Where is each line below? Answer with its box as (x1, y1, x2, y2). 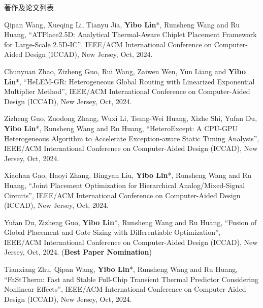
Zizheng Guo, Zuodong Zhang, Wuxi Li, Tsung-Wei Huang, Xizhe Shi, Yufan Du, (4, 113, 257, 124)
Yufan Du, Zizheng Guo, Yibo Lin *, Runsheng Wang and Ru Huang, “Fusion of (4, 217, 257, 227)
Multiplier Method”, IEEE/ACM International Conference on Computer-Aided (4, 86, 250, 97)
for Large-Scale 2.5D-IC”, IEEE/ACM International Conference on (4, 39, 212, 49)
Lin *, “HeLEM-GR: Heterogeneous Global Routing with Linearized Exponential (4, 76, 255, 86)
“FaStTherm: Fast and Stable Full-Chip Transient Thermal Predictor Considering (4, 273, 259, 284)
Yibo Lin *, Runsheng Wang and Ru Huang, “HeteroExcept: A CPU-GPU (4, 122, 238, 133)
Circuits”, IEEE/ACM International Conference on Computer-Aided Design (4, 190, 241, 200)
